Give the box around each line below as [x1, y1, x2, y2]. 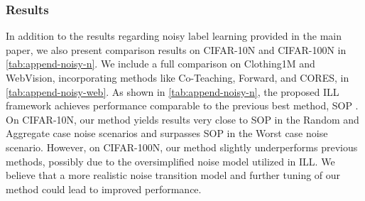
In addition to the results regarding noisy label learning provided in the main [6, 28, 342, 43]
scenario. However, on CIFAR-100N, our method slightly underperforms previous [6, 139, 358, 154]
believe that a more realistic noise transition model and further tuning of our [6, 168, 341, 183]
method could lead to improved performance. [6, 181, 202, 196]
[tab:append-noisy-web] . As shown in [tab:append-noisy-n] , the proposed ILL [6, 84, 339, 99]
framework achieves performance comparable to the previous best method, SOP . [6, 98, 359, 113]
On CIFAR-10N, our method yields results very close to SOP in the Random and [6, 112, 359, 126]
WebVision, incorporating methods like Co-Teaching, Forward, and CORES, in [6, 70, 349, 85]
